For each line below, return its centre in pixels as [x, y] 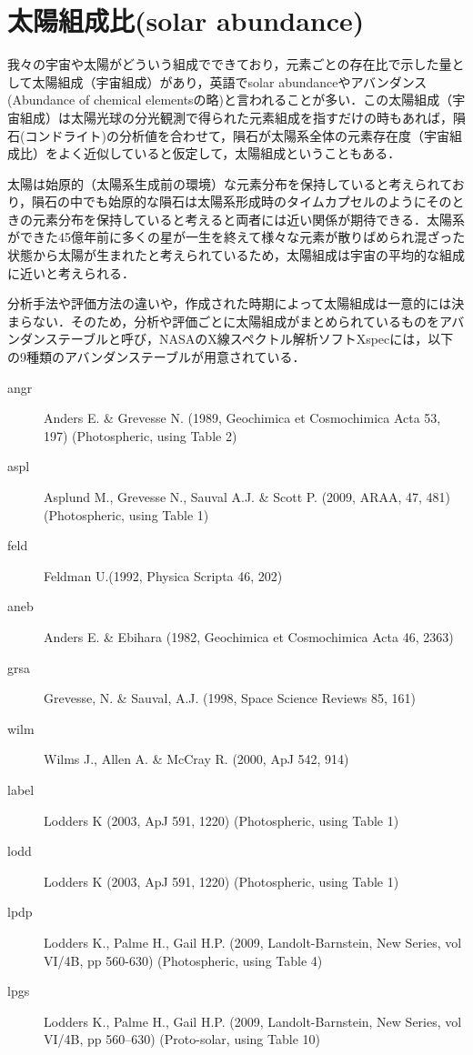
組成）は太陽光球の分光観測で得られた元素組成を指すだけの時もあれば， [236, 117]
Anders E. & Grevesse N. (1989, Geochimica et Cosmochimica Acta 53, [242, 418]
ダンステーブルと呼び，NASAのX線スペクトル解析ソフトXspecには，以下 [236, 339]
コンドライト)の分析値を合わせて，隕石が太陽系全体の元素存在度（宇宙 [237, 135]
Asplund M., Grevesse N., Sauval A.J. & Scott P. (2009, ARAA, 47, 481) [247, 497]
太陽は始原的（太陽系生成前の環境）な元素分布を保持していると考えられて [230, 183]
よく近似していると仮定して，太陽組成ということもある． [229, 153]
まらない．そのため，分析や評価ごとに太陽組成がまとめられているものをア [230, 321]
